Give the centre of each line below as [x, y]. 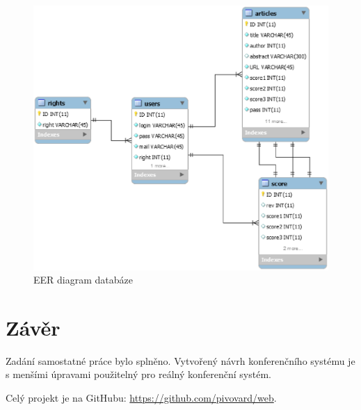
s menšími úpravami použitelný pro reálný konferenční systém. [138, 374]
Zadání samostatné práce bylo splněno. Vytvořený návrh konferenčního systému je [180, 360]
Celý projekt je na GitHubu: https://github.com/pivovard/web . [141, 398]
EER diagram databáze [83, 280]
